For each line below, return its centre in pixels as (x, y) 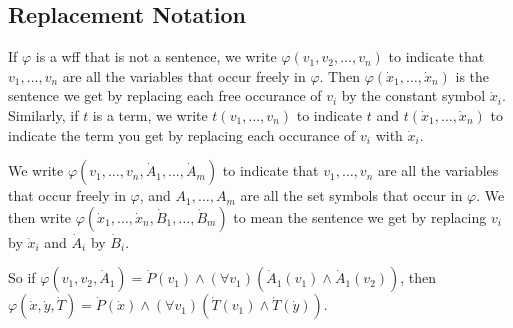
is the (472, 75)
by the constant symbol (413, 95)
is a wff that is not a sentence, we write (156, 56)
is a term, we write (150, 114)
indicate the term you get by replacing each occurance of (182, 134)
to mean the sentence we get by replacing (360, 216)
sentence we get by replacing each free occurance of (165, 95)
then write (40, 216)
